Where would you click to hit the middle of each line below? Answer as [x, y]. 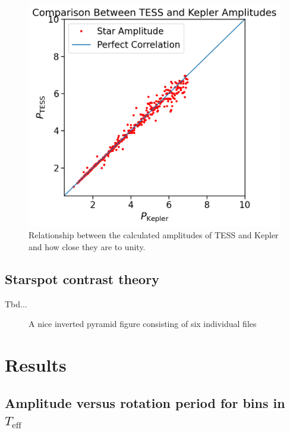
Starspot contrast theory [82, 278]
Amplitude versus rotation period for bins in [145, 402]
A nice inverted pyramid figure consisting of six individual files [143, 324]
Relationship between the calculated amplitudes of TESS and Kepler [154, 235]
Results [36, 365]
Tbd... [16, 303]
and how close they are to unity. [87, 246]
